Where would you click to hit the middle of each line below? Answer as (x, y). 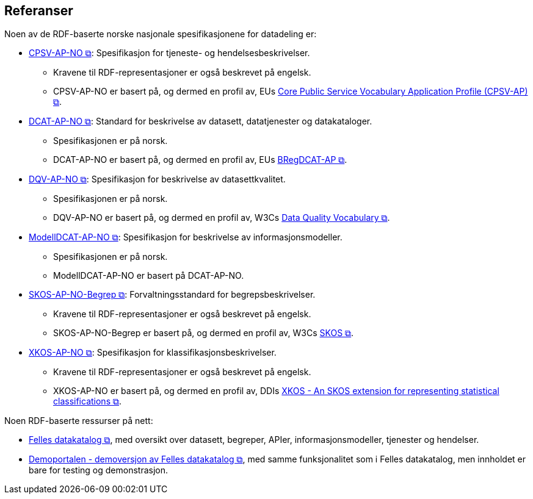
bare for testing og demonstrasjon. (99, 470)
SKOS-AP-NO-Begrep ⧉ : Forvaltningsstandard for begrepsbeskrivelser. (172, 295)
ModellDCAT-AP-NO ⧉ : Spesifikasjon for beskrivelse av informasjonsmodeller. (186, 237)
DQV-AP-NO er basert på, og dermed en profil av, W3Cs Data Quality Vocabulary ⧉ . (222, 218)
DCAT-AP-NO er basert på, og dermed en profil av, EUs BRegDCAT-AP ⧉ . (200, 160)
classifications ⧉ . (87, 401)
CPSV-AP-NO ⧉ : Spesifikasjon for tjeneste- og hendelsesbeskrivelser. (169, 53)
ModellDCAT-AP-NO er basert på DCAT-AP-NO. (149, 276)
